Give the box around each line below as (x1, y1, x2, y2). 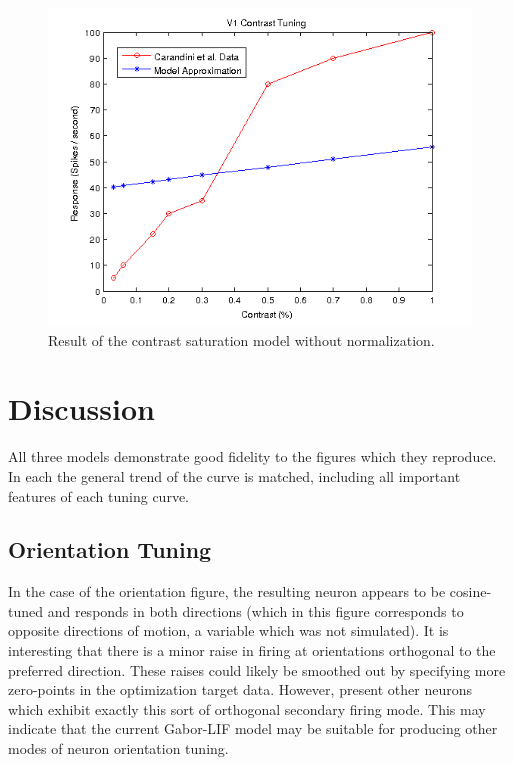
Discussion (8, 388, 155, 429)
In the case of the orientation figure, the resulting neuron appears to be (8, 581, 446, 602)
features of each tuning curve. (8, 485, 189, 506)
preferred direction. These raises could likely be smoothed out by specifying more (8, 659, 506, 680)
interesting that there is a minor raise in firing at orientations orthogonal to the (8, 640, 496, 661)
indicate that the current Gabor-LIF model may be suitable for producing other (8, 718, 498, 739)
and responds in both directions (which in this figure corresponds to (47, 600, 464, 621)
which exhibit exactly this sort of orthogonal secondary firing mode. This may (8, 698, 486, 719)
